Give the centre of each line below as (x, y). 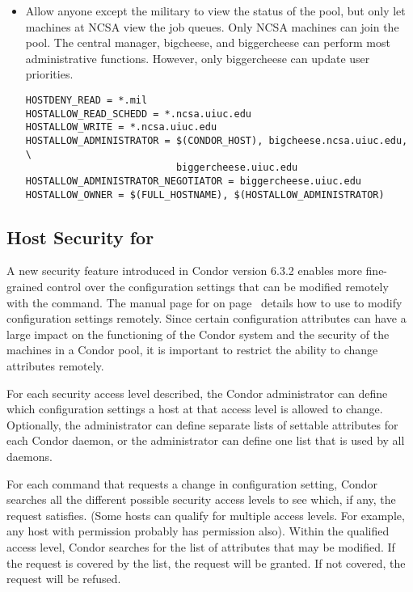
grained (25, 287)
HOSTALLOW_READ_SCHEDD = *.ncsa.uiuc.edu (138, 114)
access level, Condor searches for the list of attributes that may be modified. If (201, 546)
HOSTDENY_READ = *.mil (86, 100)
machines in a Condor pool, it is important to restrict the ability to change (192, 350)
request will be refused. (64, 579)
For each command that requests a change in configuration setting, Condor (192, 483)
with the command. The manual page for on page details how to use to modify (204, 302)
